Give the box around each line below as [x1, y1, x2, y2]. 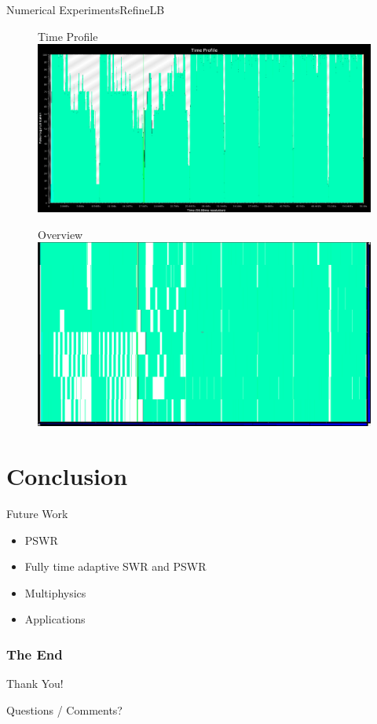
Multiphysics [24, 584, 86, 601]
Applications [24, 611, 86, 627]
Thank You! [6, 675, 64, 692]
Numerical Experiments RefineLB [6, 2, 165, 17]
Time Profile [38, 28, 98, 44]
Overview [38, 226, 83, 242]
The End [6, 644, 63, 663]
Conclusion [6, 460, 128, 492]
